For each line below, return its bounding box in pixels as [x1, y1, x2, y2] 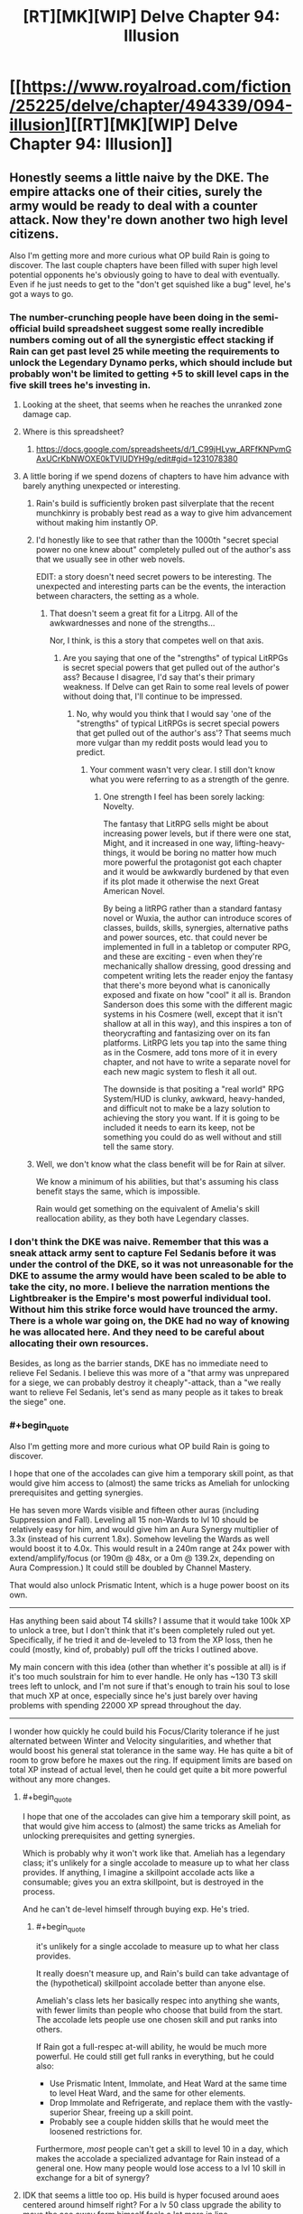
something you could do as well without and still [103, 1131, 282, 1143]
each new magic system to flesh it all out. [103, 1066, 257, 1077]
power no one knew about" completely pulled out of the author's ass [35, 544, 291, 555]
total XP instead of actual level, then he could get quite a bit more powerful [9, 1764, 287, 1775]
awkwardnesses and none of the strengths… [49, 618, 216, 628]
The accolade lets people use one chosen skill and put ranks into [35, 2014, 278, 2024]
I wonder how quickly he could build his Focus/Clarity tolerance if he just [9, 1726, 280, 1737]
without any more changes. [9, 1774, 111, 1785]
